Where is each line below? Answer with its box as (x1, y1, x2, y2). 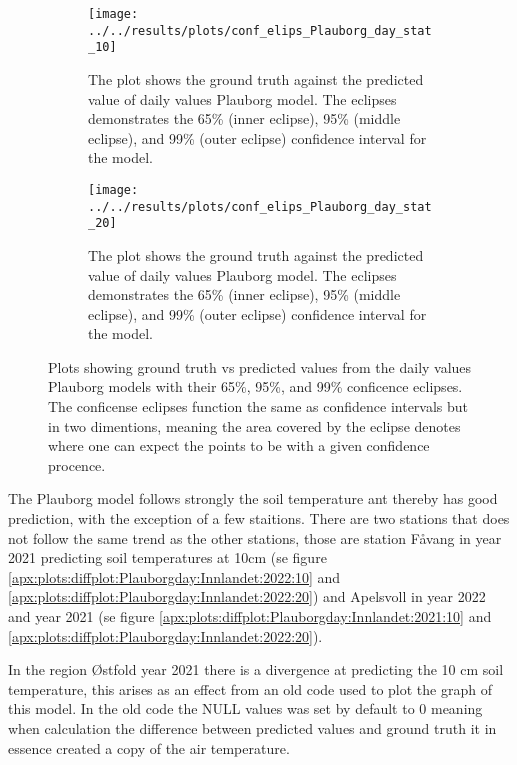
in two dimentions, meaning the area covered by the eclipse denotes (48, 415, 461, 436)
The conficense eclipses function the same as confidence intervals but (48, 396, 469, 417)
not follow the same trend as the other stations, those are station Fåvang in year (8, 527, 502, 548)
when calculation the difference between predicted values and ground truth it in (8, 717, 497, 738)
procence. (48, 454, 106, 475)
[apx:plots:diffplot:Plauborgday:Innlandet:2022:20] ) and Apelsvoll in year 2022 (8, 586, 486, 607)
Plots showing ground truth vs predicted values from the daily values (48, 356, 472, 377)
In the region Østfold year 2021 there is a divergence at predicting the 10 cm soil (8, 659, 504, 680)
